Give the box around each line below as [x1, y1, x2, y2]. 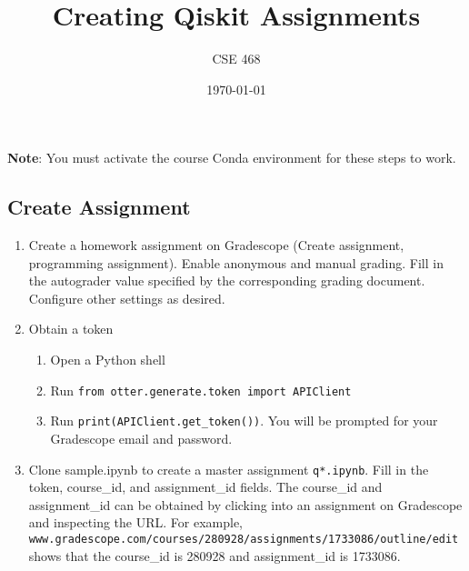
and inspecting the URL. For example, [28, 513, 244, 532]
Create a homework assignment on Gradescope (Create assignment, [28, 235, 404, 255]
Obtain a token [28, 319, 114, 338]
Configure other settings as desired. [28, 288, 225, 307]
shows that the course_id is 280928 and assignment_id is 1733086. [28, 546, 401, 565]
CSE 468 [212, 49, 261, 68]
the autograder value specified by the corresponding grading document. [28, 271, 425, 290]
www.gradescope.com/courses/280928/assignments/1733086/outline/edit [28, 533, 459, 546]
